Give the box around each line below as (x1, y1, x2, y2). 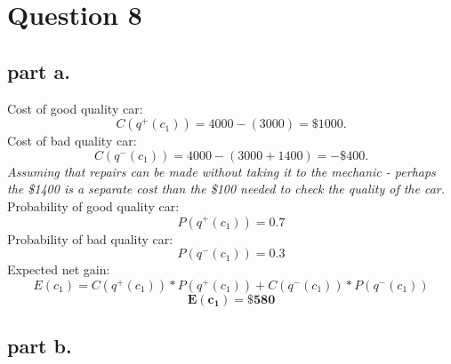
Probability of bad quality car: (7, 229, 173, 248)
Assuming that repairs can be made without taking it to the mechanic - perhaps (7, 162, 436, 180)
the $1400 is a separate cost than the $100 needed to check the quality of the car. (7, 179, 446, 198)
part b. (7, 332, 72, 360)
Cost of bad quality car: (7, 131, 137, 150)
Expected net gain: (7, 260, 110, 279)
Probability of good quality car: (7, 196, 180, 215)
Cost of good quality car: (7, 99, 143, 117)
